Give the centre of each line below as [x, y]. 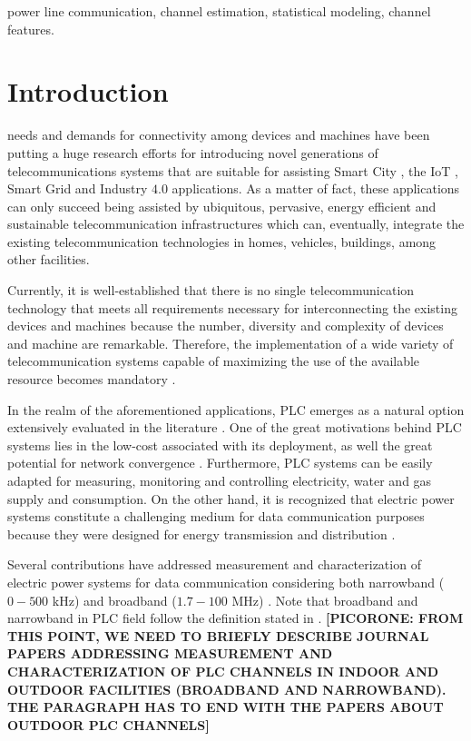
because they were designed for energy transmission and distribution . [201, 534]
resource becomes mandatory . [92, 379]
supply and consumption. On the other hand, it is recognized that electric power [231, 498]
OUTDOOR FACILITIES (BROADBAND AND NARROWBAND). [227, 689]
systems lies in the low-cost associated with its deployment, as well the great [220, 445]
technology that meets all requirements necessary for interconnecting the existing [232, 307]
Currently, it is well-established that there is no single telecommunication [211, 290]
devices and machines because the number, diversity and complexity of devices [226, 326]
